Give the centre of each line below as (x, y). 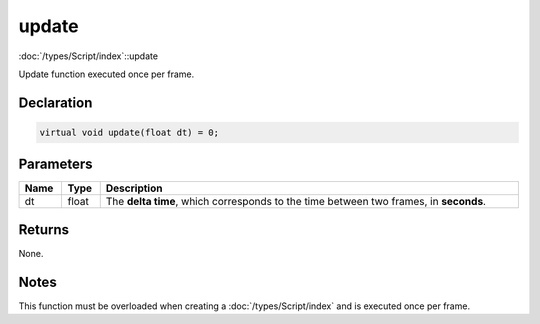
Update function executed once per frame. (106, 74)
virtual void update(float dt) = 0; (129, 132)
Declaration (55, 102)
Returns (44, 229)
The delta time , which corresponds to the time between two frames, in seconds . (296, 202)
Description (134, 188)
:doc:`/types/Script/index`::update (88, 56)
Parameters (55, 164)
